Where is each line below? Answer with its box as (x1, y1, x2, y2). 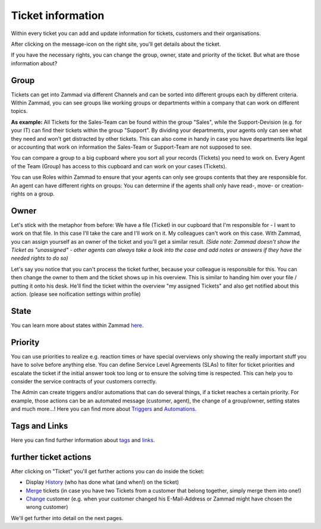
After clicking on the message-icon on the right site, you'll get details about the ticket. (11, 40, 221, 48)
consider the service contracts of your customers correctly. (11, 377, 157, 385)
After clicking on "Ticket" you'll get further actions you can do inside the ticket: (11, 467, 204, 475)
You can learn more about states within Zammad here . (11, 322, 144, 329)
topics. (11, 108, 28, 115)
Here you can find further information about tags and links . (11, 437, 155, 444)
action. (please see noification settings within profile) (11, 290, 141, 297)
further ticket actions (11, 452, 92, 462)
